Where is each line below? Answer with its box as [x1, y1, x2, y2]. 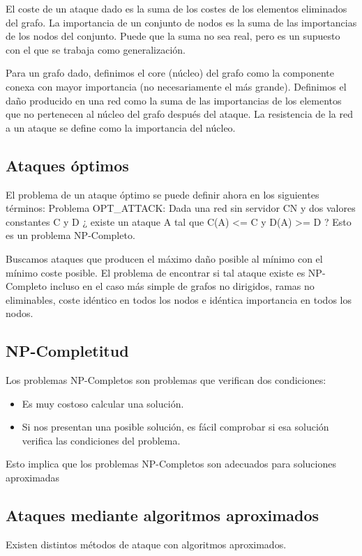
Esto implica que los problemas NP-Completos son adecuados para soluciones [6, 456, 336, 471]
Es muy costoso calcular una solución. [22, 396, 184, 410]
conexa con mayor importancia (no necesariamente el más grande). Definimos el [6, 79, 347, 93]
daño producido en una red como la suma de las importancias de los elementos [6, 93, 342, 107]
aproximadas [6, 470, 60, 485]
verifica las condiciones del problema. [22, 433, 181, 447]
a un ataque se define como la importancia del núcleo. [6, 120, 236, 134]
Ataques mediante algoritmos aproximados [6, 504, 319, 526]
